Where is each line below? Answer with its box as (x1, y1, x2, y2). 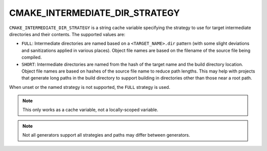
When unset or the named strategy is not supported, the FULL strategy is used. (9, 84, 171, 90)
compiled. (21, 54, 42, 60)
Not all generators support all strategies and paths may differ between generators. (22, 132, 190, 138)
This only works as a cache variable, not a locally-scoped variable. (22, 107, 158, 113)
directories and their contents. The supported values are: (9, 31, 126, 37)
